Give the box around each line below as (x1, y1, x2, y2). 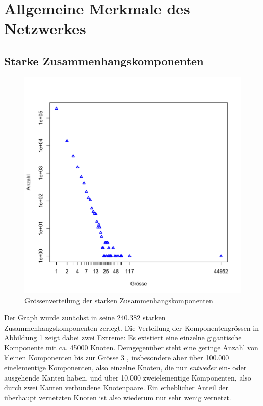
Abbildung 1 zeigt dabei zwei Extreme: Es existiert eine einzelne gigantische (4, 332, 242, 343)
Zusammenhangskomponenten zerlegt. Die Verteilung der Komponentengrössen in (4, 322, 259, 333)
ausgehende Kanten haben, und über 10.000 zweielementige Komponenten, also (4, 372, 251, 383)
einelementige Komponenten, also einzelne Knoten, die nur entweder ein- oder (4, 362, 247, 372)
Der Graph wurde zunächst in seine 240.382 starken (4, 312, 166, 322)
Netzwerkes (4, 18, 86, 39)
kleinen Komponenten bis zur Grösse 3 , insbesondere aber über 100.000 (4, 352, 229, 363)
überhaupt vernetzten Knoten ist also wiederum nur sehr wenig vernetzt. (4, 392, 231, 402)
